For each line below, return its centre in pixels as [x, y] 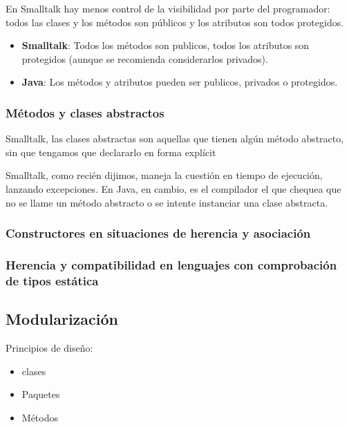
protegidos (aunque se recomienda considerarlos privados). [145, 58]
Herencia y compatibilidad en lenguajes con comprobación [171, 264]
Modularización [62, 319]
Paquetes [41, 394]
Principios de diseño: [49, 347]
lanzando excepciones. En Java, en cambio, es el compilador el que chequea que [173, 188]
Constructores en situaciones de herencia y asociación [158, 233]
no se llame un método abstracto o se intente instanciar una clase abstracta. [167, 202]
